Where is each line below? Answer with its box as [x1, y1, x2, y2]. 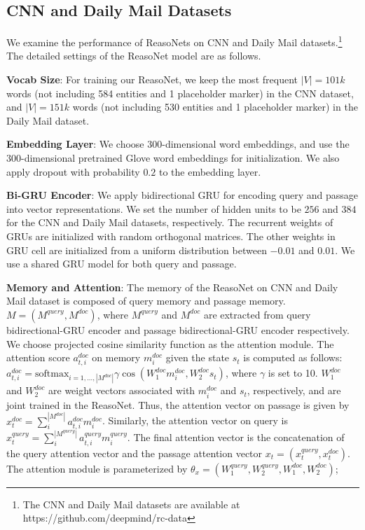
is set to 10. [268, 365, 318, 380]
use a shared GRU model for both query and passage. [6, 256, 237, 271]
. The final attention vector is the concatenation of [127, 430, 345, 445]
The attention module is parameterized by [6, 461, 188, 475]
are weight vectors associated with [48, 383, 195, 398]
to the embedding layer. [158, 164, 261, 179]
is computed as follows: [243, 350, 343, 365]
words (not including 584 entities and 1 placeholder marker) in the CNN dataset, [6, 85, 354, 100]
